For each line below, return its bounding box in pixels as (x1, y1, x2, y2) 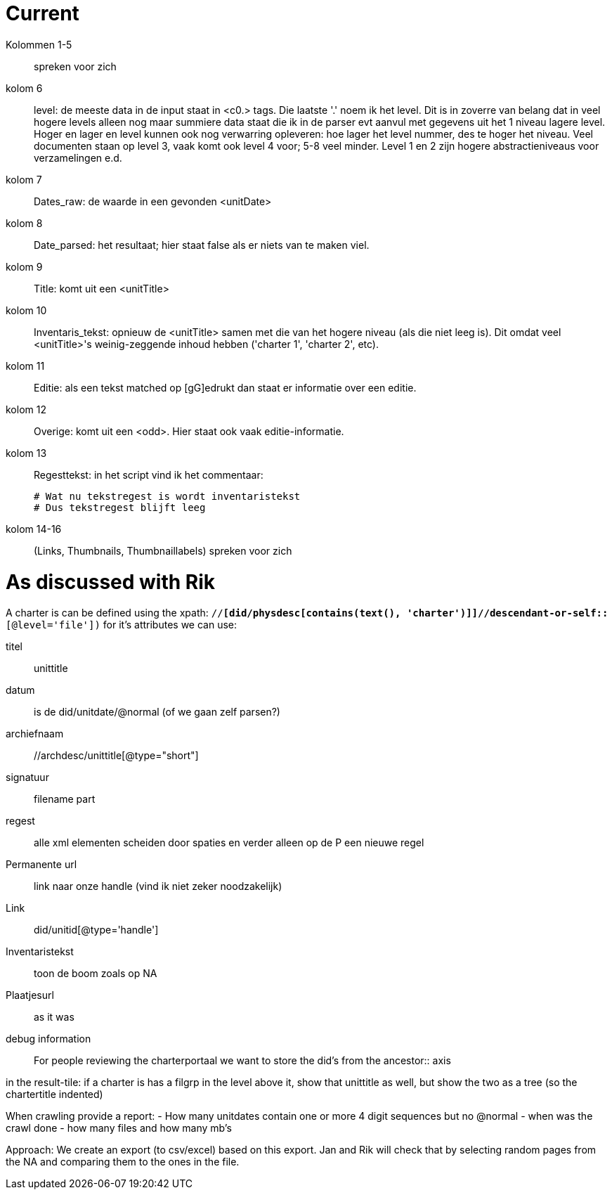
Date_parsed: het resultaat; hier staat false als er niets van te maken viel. (34, 238, 370, 251)
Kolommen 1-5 (6, 38, 72, 51)
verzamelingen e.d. (34, 151, 122, 164)
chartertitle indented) (6, 1088, 103, 1101)
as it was (34, 1011, 74, 1023)
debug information (6, 1033, 91, 1045)
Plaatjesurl (6, 989, 54, 1002)
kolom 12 (6, 403, 46, 415)
